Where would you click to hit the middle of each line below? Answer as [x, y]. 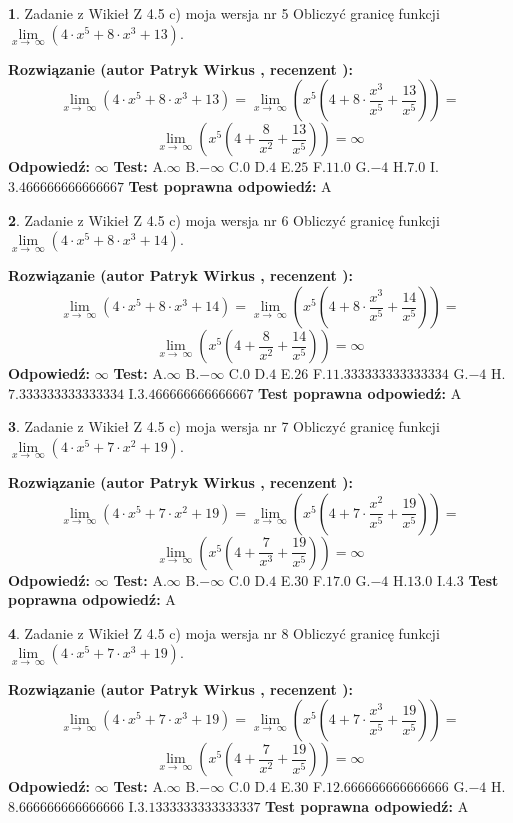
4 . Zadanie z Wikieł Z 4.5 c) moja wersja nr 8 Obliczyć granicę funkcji [224, 632]
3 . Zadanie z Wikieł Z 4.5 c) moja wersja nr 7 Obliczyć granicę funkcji [224, 426]
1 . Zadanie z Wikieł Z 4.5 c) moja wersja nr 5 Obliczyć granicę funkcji [224, 13]
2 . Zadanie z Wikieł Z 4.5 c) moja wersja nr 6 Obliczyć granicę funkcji [224, 219]
